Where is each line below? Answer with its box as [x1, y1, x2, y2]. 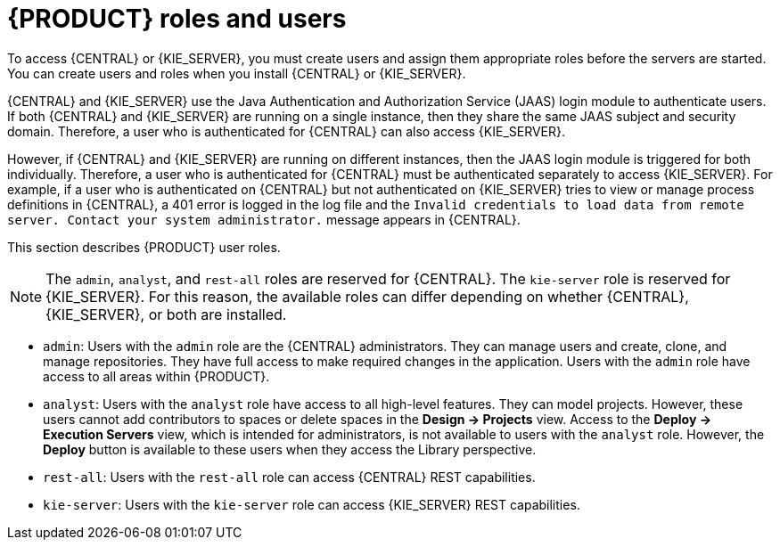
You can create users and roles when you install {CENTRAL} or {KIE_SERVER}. [7, 65, 466, 81]
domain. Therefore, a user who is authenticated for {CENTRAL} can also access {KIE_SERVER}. [7, 123, 566, 139]
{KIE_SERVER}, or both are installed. [45, 305, 287, 323]
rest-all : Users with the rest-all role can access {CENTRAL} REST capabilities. [43, 469, 536, 485]
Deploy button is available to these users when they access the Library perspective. [43, 441, 537, 457]
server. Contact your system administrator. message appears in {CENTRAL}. [7, 211, 521, 227]
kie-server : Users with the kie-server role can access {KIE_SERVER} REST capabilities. [43, 496, 580, 512]
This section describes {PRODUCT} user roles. [7, 239, 281, 255]
